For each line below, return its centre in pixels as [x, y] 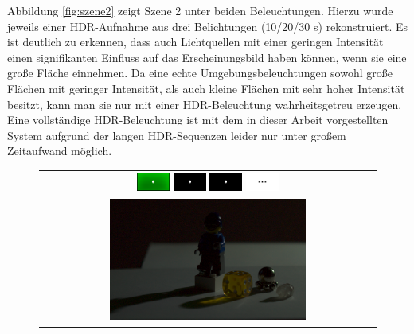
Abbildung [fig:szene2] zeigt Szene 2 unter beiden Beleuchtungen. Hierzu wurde [200, 10]
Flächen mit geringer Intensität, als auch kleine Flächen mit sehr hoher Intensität [206, 88]
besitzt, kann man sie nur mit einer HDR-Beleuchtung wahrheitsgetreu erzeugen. [205, 104]
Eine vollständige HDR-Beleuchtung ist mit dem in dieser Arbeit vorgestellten [198, 120]
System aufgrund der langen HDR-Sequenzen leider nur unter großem [177, 135]
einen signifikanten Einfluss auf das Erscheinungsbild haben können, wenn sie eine [207, 57]
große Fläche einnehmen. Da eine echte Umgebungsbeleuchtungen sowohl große [200, 73]
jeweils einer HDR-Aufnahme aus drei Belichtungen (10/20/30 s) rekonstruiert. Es [208, 26]
